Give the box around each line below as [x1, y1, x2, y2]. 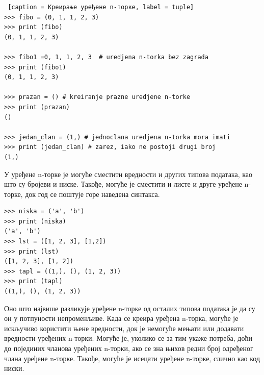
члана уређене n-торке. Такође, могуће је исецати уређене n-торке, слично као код [4, 353, 260, 363]
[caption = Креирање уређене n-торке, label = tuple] [8, 4, 194, 11]
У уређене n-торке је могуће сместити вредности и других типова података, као [4, 168, 253, 179]
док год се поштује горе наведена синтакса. [25, 188, 160, 199]
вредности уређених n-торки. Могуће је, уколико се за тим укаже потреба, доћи [4, 333, 252, 343]
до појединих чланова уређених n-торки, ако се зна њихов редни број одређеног [4, 343, 253, 353]
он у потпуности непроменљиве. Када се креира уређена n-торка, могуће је [4, 313, 239, 323]
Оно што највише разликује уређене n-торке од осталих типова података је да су [4, 303, 255, 313]
